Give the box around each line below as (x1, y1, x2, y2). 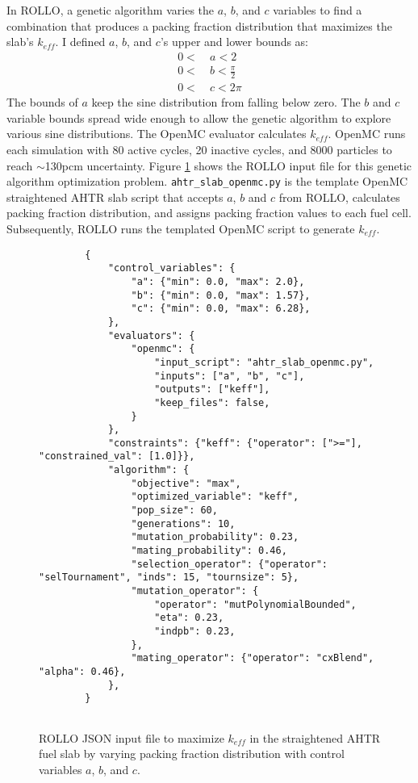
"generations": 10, (131, 517, 236, 530)
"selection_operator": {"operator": (131, 558, 328, 570)
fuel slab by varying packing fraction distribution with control (39, 745, 345, 762)
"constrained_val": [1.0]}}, (39, 450, 195, 463)
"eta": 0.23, (154, 612, 224, 624)
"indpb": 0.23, (154, 626, 236, 637)
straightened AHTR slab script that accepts (6, 188, 224, 205)
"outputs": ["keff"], (154, 383, 270, 396)
